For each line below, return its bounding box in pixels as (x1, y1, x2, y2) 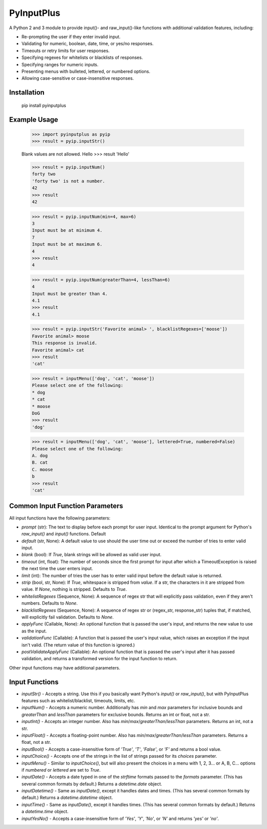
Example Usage (9, 115, 58, 124)
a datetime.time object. (21, 809, 69, 815)
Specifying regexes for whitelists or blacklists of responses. (21, 54, 143, 60)
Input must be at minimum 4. (32, 228, 103, 233)
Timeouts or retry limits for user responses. (21, 48, 110, 53)
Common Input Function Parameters (9, 502, 124, 510)
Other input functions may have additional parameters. (9, 665, 121, 671)
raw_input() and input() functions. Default (21, 531, 106, 537)
